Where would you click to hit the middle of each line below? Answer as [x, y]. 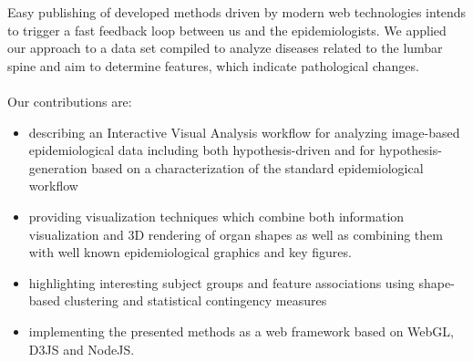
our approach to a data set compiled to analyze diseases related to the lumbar [225, 48]
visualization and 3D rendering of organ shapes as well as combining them [236, 234]
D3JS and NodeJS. [82, 349]
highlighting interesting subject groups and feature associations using [221, 282]
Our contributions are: [70, 101]
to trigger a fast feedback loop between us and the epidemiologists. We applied [227, 30]
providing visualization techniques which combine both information [216, 216]
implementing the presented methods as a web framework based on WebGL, [241, 331]
